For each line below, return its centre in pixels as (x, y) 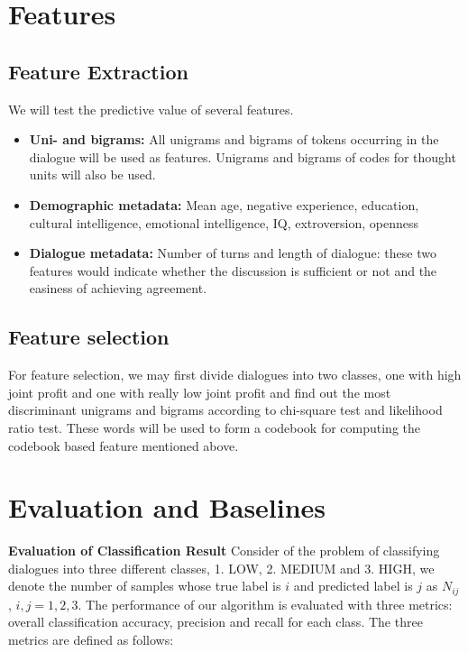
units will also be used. (92, 174)
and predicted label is (353, 586)
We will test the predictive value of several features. (151, 109)
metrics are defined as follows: (91, 640)
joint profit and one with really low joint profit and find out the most (200, 392)
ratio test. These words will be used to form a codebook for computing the (215, 427)
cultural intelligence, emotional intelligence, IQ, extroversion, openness (224, 222)
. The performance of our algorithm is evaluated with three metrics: (265, 604)
